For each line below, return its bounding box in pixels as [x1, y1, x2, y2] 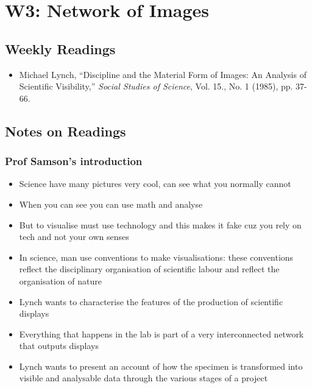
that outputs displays [19, 339, 99, 352]
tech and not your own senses [19, 230, 129, 243]
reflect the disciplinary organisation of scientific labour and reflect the [19, 263, 280, 275]
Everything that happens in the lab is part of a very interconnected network [19, 327, 304, 340]
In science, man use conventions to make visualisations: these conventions [19, 250, 294, 263]
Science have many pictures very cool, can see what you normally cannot [19, 177, 291, 190]
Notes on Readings [5, 121, 126, 140]
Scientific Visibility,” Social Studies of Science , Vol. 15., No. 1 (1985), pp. [19, 80, 293, 93]
